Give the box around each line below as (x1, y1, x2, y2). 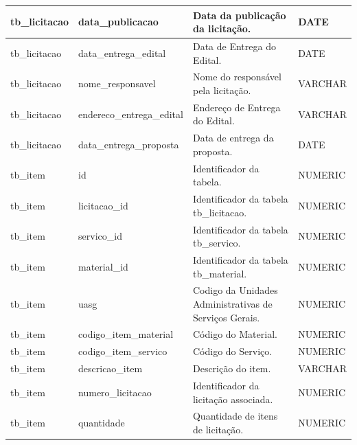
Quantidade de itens (192, 409, 278, 423)
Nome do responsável (192, 69, 281, 84)
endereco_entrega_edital (78, 106, 183, 121)
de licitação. (192, 422, 244, 437)
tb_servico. (192, 236, 241, 250)
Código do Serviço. (192, 344, 273, 358)
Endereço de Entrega (192, 100, 281, 114)
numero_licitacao (78, 385, 152, 399)
